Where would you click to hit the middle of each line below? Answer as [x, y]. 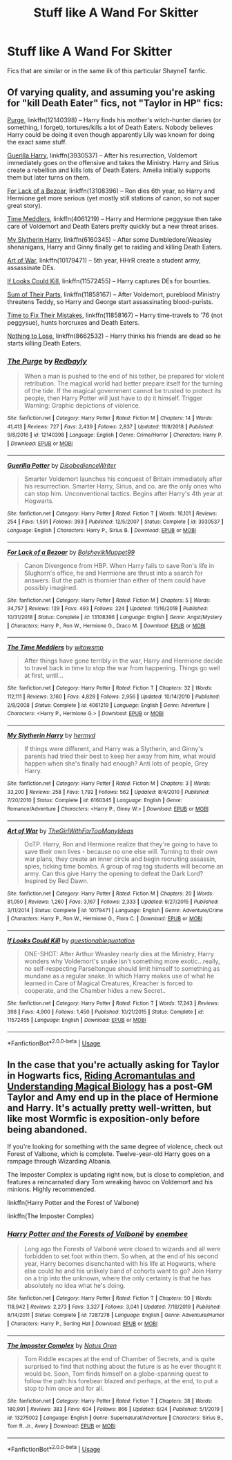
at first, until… [43, 676]
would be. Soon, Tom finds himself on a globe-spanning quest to [116, 1374]
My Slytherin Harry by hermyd [51, 735]
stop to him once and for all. [64, 1388]
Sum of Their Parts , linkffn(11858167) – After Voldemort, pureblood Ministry [114, 294]
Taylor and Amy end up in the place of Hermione [113, 1098]
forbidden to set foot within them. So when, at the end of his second [121, 1256]
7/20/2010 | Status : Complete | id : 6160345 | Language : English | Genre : [95, 800]
